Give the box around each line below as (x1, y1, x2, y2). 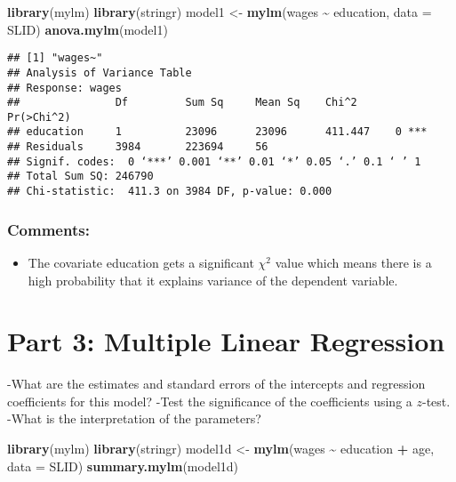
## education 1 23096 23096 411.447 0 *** (7, 125, 428, 139)
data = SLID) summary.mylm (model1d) (7, 456, 239, 475)
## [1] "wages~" (7, 52, 103, 65)
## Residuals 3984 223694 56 (7, 141, 268, 154)
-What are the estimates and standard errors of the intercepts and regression (7, 374, 426, 393)
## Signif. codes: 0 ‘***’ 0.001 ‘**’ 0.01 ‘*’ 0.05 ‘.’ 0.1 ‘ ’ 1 (7, 155, 421, 168)
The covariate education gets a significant (28, 253, 254, 271)
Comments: (7, 218, 90, 240)
